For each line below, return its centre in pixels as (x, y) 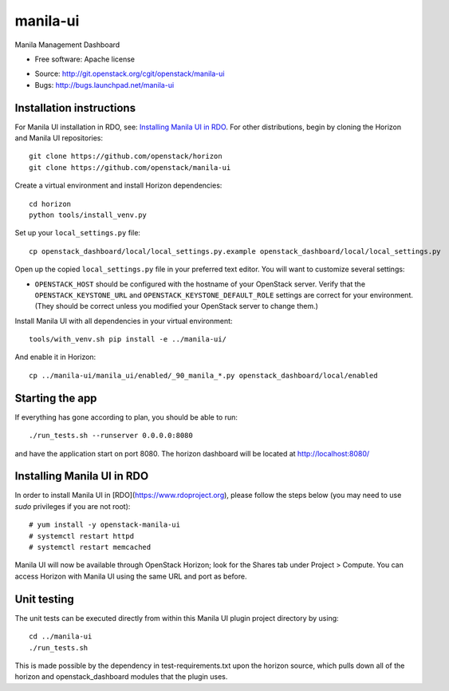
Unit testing (45, 599)
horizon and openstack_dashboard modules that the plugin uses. (121, 677)
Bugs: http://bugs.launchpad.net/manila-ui (104, 85)
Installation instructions (75, 108)
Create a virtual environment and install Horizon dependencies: (118, 186)
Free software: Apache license (85, 59)
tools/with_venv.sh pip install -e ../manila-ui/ (128, 340)
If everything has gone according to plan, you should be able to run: (126, 417)
